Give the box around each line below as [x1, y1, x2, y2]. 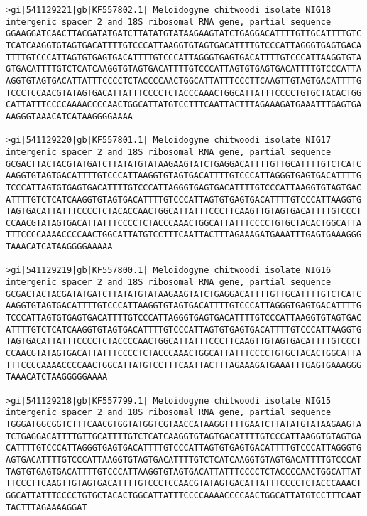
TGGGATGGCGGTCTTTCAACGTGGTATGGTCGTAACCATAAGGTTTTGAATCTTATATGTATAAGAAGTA [6, 419, 362, 429]
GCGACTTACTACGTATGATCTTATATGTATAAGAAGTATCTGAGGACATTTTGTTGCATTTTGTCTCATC [6, 158, 362, 169]
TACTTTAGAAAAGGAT [6, 502, 87, 512]
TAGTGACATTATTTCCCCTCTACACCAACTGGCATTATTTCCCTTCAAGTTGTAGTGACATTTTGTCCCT [6, 206, 362, 217]
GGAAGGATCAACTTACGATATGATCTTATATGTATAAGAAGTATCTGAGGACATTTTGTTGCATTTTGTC [6, 28, 362, 39]
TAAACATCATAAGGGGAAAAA [6, 242, 113, 252]
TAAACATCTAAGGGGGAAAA [6, 372, 108, 382]
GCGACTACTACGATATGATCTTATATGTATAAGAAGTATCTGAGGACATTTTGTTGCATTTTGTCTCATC [6, 289, 362, 299]
